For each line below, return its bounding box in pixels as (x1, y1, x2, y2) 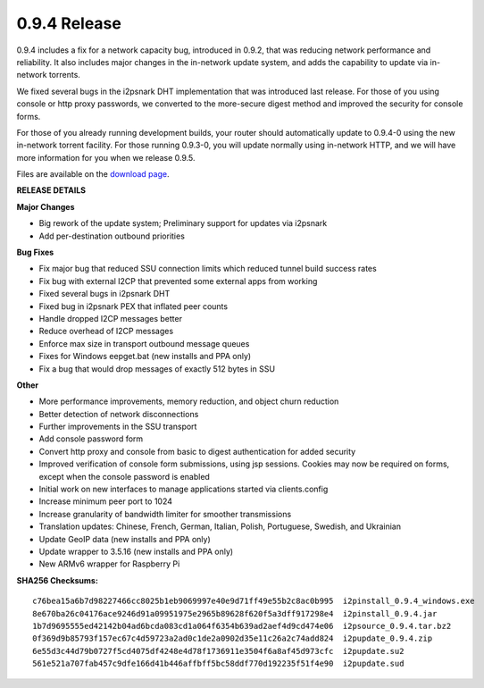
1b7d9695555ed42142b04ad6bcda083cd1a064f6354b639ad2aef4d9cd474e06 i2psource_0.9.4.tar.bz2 (32, 621, 452, 631)
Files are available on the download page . (16, 169, 170, 180)
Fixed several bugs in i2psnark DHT (38, 289, 171, 299)
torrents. (48, 70, 80, 80)
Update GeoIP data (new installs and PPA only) (38, 533, 212, 544)
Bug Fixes (16, 247, 54, 258)
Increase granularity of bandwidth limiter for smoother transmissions (38, 508, 292, 519)
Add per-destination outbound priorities (38, 231, 185, 241)
